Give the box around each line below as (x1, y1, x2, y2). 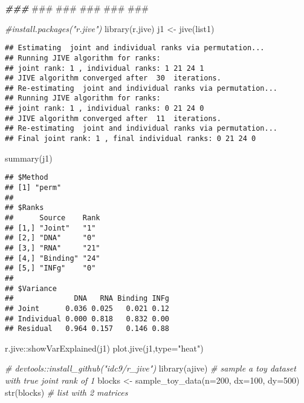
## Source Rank (5, 213, 100, 222)
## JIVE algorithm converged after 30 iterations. (5, 74, 221, 83)
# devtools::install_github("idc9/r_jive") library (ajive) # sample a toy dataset (5, 362, 296, 375)
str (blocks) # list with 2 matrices (5, 385, 128, 398)
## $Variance (5, 284, 57, 293)
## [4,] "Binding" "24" (5, 254, 100, 263)
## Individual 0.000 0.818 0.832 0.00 (5, 314, 170, 323)
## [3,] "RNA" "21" (5, 243, 100, 252)
